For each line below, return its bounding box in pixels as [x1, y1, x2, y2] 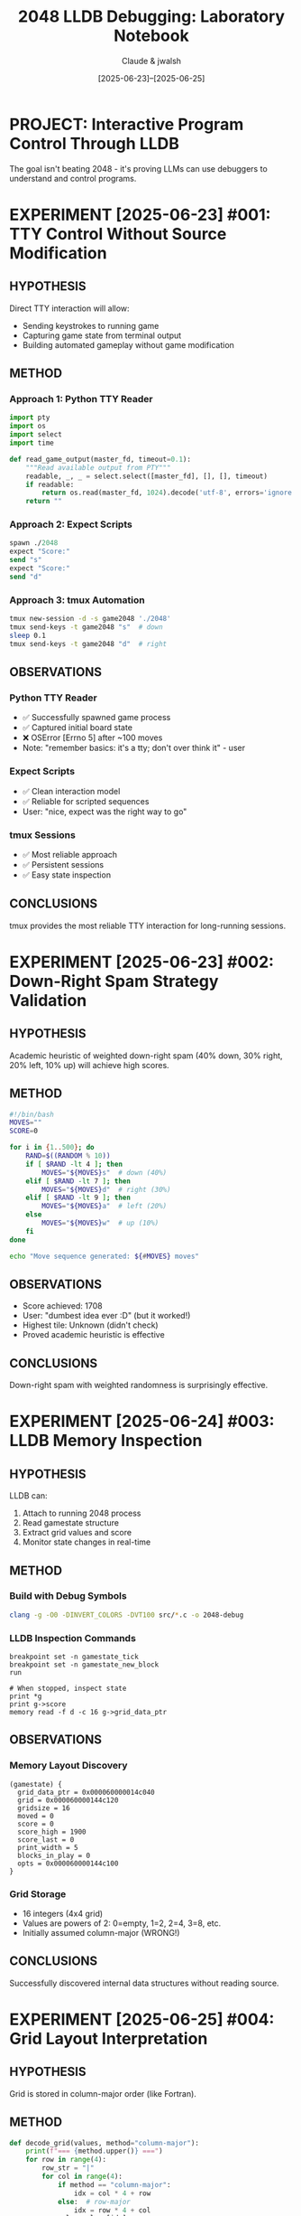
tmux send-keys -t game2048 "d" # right [9, 639, 168, 648]
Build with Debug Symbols [9, 1590, 128, 1602]
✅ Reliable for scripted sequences [22, 795, 150, 806]
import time [9, 438, 54, 447]
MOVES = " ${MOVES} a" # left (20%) [41, 1202, 168, 1211]
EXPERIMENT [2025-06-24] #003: [9, 1412, 275, 1432]
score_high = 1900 [17, 1827, 87, 1836]
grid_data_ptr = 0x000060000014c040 [17, 1788, 155, 1797]
